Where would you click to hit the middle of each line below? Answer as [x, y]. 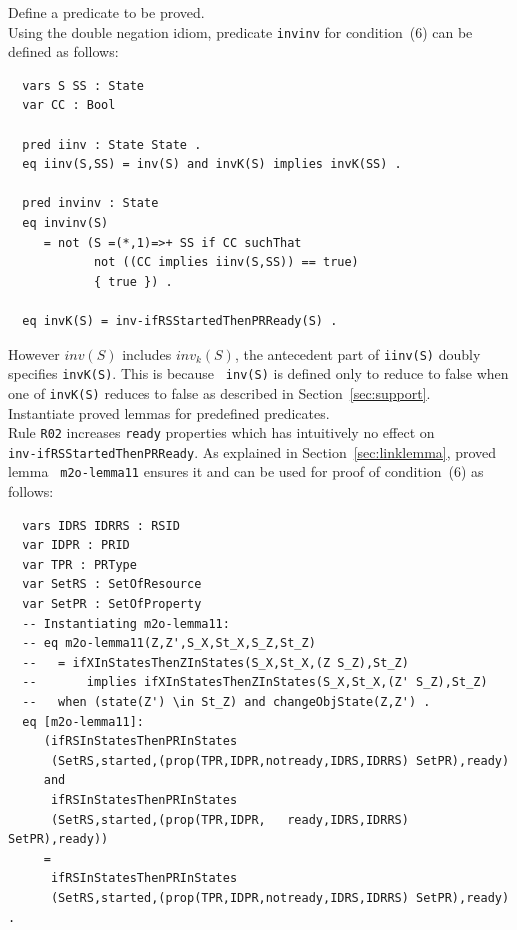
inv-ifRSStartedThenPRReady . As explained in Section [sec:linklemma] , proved [252, 451]
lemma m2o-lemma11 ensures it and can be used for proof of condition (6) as [246, 471]
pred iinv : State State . [112, 144]
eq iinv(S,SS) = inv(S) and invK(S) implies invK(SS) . [212, 164]
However [34, 353]
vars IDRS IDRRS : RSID [101, 525]
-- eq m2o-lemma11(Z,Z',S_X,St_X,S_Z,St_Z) [169, 643]
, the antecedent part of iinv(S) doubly [357, 353]
